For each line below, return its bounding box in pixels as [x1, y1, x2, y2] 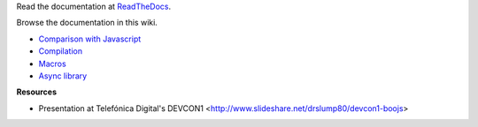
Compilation [38, 46, 83, 56]
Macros [38, 58, 66, 69]
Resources [16, 86, 58, 97]
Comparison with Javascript [38, 34, 142, 44]
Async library [38, 71, 88, 81]
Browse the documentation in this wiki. [16, 18, 158, 28]
